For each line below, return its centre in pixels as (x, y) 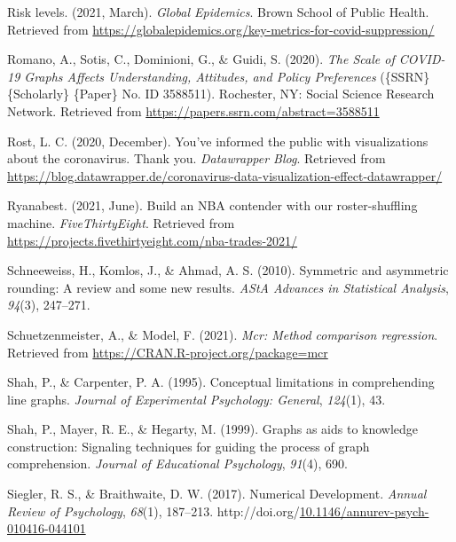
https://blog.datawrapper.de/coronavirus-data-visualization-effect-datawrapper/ (225, 175)
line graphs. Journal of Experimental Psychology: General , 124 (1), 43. (197, 399)
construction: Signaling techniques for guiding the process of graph (189, 446)
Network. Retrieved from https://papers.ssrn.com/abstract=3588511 (193, 110)
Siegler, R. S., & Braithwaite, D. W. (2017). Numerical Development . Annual (217, 494)
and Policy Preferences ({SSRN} (341, 76)
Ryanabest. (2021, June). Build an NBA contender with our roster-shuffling (212, 205)
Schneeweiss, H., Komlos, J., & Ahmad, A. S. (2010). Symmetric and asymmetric (228, 270)
